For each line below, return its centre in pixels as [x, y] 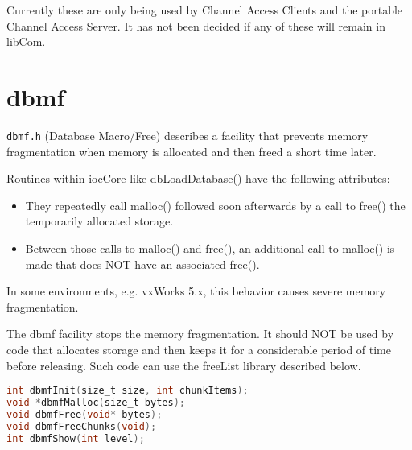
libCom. [26, 41]
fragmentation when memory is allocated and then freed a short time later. [192, 151]
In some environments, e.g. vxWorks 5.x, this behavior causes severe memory [196, 291]
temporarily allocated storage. [99, 221]
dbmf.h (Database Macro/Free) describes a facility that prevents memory [187, 135]
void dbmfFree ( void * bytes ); [84, 414]
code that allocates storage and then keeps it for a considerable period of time [199, 349]
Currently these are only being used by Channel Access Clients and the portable [205, 10]
